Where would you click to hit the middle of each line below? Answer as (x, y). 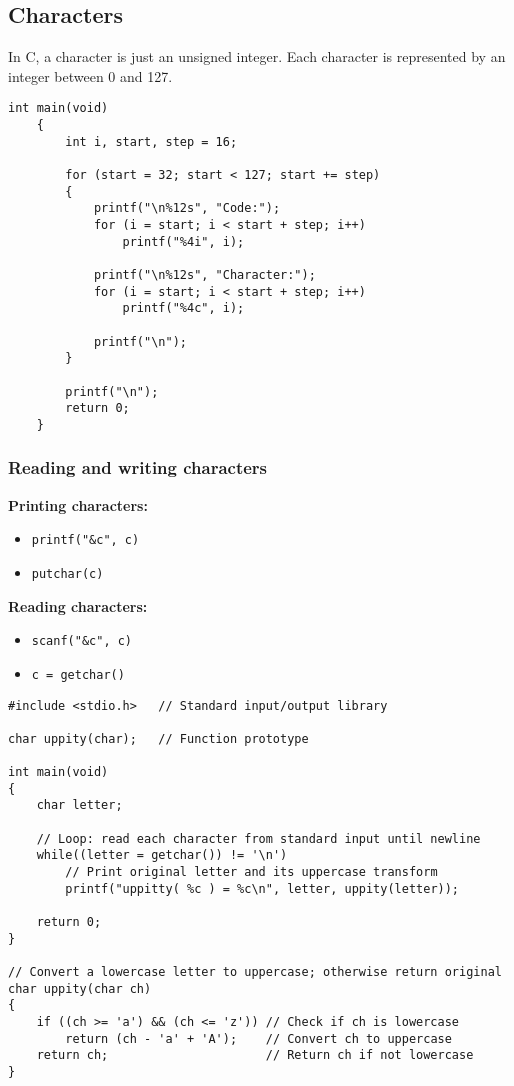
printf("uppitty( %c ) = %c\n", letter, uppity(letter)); (262, 888)
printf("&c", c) (85, 540)
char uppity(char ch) (80, 988)
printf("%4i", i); (183, 241)
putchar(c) (67, 573)
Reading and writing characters (138, 467)
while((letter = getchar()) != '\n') (162, 855)
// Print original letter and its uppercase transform (251, 872)
